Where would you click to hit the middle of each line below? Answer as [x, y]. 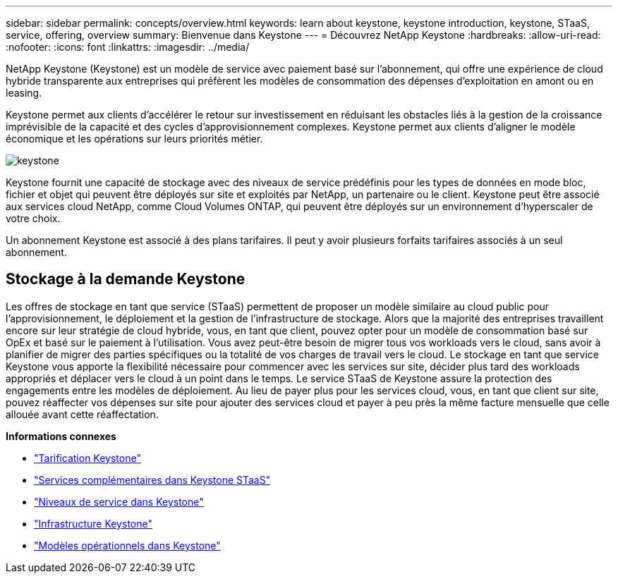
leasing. [24, 93]
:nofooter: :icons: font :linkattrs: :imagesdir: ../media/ [128, 47]
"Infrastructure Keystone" [93, 523]
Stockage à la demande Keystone [126, 279]
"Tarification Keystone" [87, 458]
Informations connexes [61, 436]
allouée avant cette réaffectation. [82, 414]
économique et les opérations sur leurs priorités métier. [134, 139]
